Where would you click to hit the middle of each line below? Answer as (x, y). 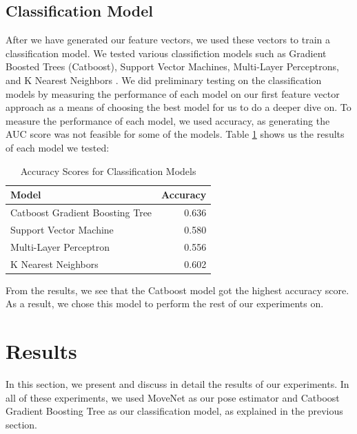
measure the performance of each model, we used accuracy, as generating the (168, 120)
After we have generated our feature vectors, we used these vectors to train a (168, 40)
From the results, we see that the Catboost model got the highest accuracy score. (177, 290)
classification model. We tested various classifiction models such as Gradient (166, 53)
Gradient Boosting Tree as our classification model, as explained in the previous (174, 411)
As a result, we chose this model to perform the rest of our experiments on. (165, 303)
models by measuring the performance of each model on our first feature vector (173, 93)
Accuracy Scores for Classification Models (108, 170)
